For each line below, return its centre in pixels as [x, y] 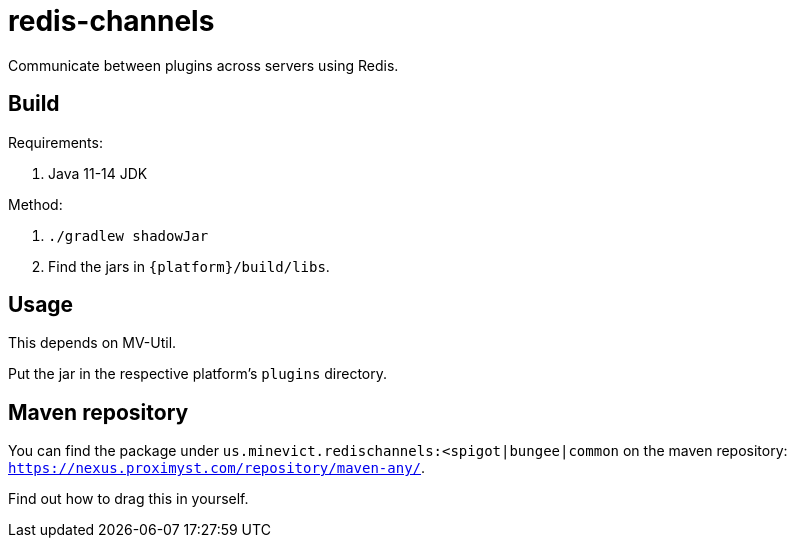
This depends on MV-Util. [92, 343]
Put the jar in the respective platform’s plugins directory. [198, 374]
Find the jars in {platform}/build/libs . [189, 266]
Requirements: [55, 142]
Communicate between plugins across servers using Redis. [203, 65]
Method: [35, 204]
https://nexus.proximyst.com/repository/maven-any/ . [217, 468]
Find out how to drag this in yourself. [128, 499]
